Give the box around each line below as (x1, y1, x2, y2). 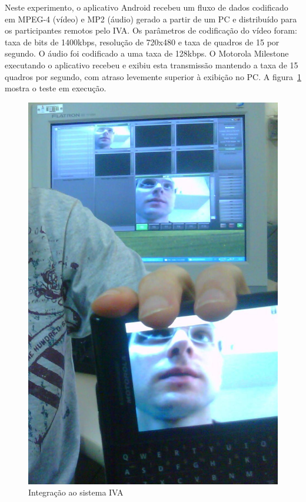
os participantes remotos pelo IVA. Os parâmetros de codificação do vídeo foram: (5, 24, 297, 37)
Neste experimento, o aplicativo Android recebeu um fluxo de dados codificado (5, 1, 288, 13)
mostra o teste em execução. (5, 82, 107, 94)
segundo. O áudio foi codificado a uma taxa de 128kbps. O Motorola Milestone (5, 47, 289, 60)
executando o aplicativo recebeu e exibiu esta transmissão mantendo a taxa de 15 (5, 58, 298, 71)
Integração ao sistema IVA (28, 486, 124, 498)
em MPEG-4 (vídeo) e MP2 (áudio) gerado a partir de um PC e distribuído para (5, 12, 297, 25)
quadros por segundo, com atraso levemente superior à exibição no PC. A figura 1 (5, 70, 301, 82)
